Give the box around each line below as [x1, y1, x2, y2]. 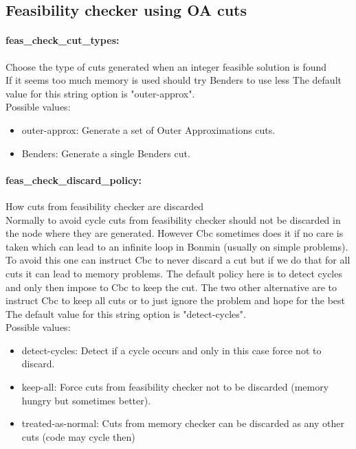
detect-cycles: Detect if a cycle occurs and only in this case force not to [21, 343, 322, 357]
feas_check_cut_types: [5, 33, 120, 47]
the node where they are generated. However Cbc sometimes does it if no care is [5, 226, 344, 240]
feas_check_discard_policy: [5, 172, 142, 187]
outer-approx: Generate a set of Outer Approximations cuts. [21, 122, 276, 137]
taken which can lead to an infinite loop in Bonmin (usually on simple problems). [5, 239, 348, 253]
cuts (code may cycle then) [21, 429, 135, 444]
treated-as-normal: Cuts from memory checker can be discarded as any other [21, 416, 344, 430]
